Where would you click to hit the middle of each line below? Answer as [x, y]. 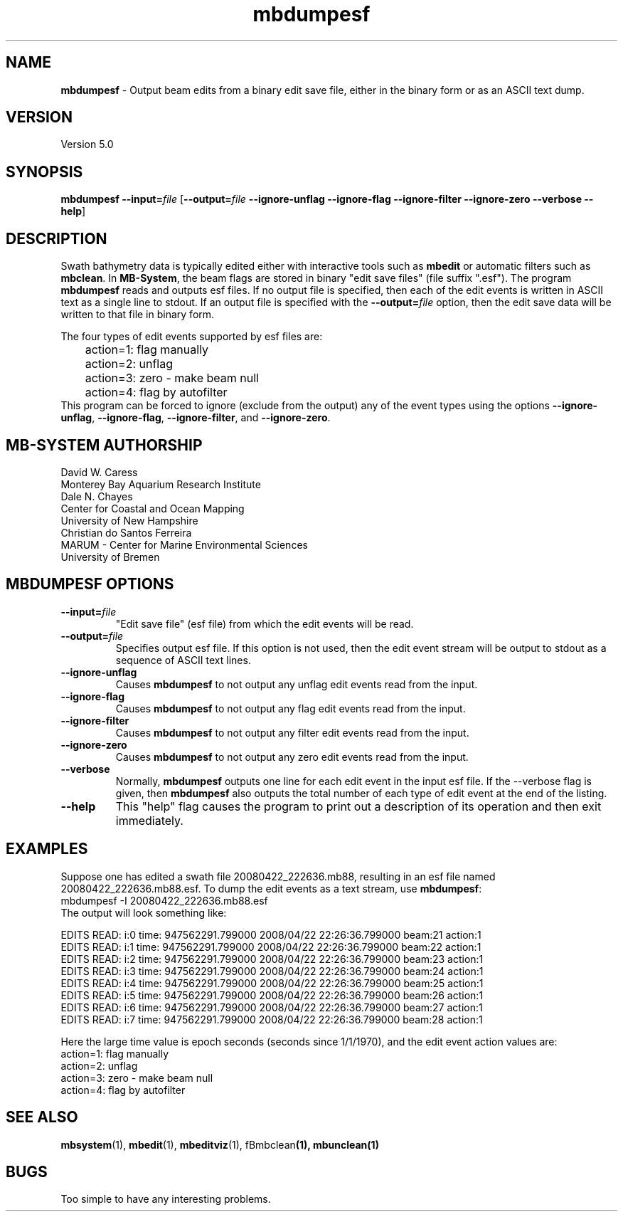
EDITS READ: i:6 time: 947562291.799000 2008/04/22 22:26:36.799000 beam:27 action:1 [272, 1007]
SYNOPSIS [44, 172]
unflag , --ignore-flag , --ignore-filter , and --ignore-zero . [196, 418]
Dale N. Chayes [97, 496]
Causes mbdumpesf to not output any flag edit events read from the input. [291, 708]
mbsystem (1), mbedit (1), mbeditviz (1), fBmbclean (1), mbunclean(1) [220, 1144]
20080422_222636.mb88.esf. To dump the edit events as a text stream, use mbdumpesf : [271, 888]
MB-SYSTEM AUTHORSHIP [104, 445]
